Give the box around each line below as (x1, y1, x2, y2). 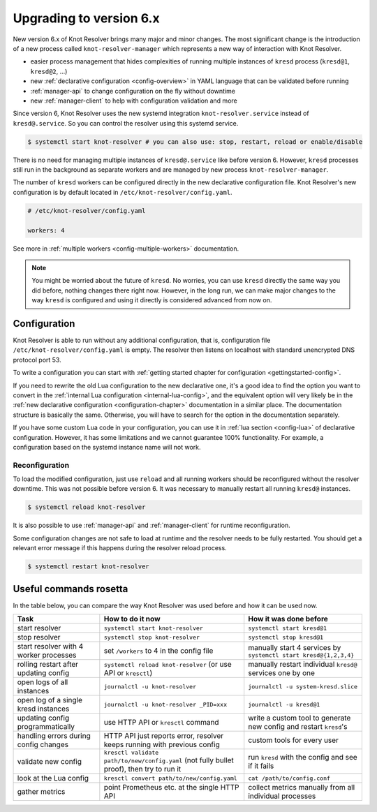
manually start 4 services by (248, 642, 341, 652)
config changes (17, 740, 69, 750)
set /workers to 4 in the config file (103, 646, 214, 656)
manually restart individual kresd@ (248, 660, 357, 670)
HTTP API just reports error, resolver (103, 731, 223, 741)
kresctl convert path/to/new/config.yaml (103, 774, 237, 782)
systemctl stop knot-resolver (103, 633, 200, 641)
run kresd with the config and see (248, 752, 357, 762)
